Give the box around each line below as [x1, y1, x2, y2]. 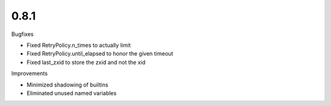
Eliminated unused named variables [26, 89, 116, 97]
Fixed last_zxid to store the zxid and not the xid [26, 58, 146, 66]
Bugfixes [11, 30, 34, 38]
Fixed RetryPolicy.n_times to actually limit [26, 41, 131, 49]
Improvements [11, 70, 48, 77]
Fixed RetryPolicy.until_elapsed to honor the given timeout [26, 50, 173, 57]
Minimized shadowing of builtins [26, 81, 108, 88]
